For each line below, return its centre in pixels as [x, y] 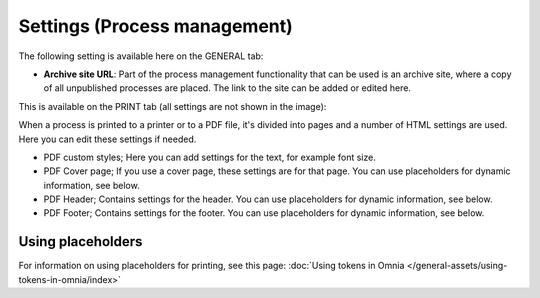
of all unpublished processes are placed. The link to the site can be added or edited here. [227, 88]
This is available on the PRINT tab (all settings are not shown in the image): [172, 106]
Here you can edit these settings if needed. [107, 139]
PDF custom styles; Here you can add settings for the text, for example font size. [210, 157]
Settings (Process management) [156, 26]
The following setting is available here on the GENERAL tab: [141, 56]
